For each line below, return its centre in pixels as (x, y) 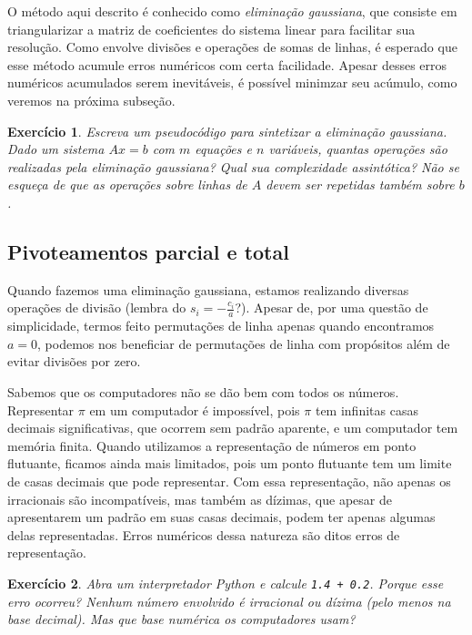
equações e (223, 149)
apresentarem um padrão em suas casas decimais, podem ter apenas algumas (221, 517)
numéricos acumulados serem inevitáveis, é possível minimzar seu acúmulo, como (232, 82)
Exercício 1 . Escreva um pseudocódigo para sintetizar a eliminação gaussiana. (227, 131)
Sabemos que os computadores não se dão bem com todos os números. (203, 391)
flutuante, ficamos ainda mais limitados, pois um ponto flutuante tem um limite (230, 463)
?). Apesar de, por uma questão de (331, 307)
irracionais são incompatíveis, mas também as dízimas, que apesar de (200, 499)
